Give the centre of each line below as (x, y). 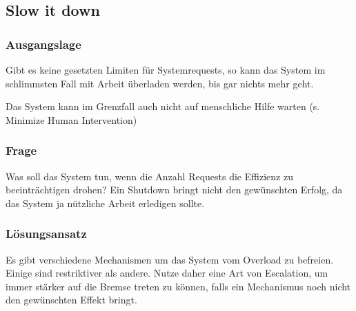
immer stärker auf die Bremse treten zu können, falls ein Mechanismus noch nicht (178, 286)
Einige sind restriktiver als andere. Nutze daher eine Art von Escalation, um (167, 273)
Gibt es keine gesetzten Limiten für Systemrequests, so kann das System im (166, 69)
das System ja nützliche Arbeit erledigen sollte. (105, 203)
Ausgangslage (43, 44)
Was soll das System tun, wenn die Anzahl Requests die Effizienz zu (149, 176)
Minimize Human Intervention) (71, 119)
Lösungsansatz (46, 234)
